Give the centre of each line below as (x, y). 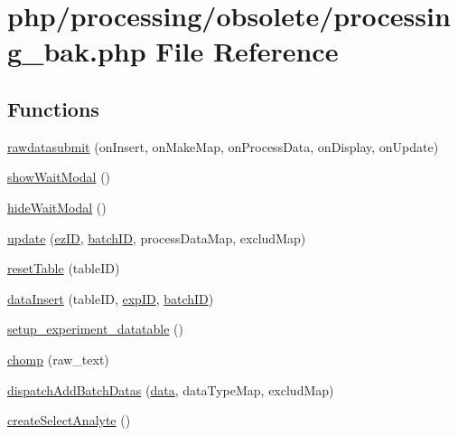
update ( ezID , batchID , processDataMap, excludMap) (157, 237)
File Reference (247, 51)
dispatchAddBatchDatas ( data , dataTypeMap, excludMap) (171, 389)
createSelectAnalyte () (69, 420)
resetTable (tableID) (64, 268)
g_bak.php (77, 51)
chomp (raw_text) (58, 359)
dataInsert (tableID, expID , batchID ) (111, 298)
